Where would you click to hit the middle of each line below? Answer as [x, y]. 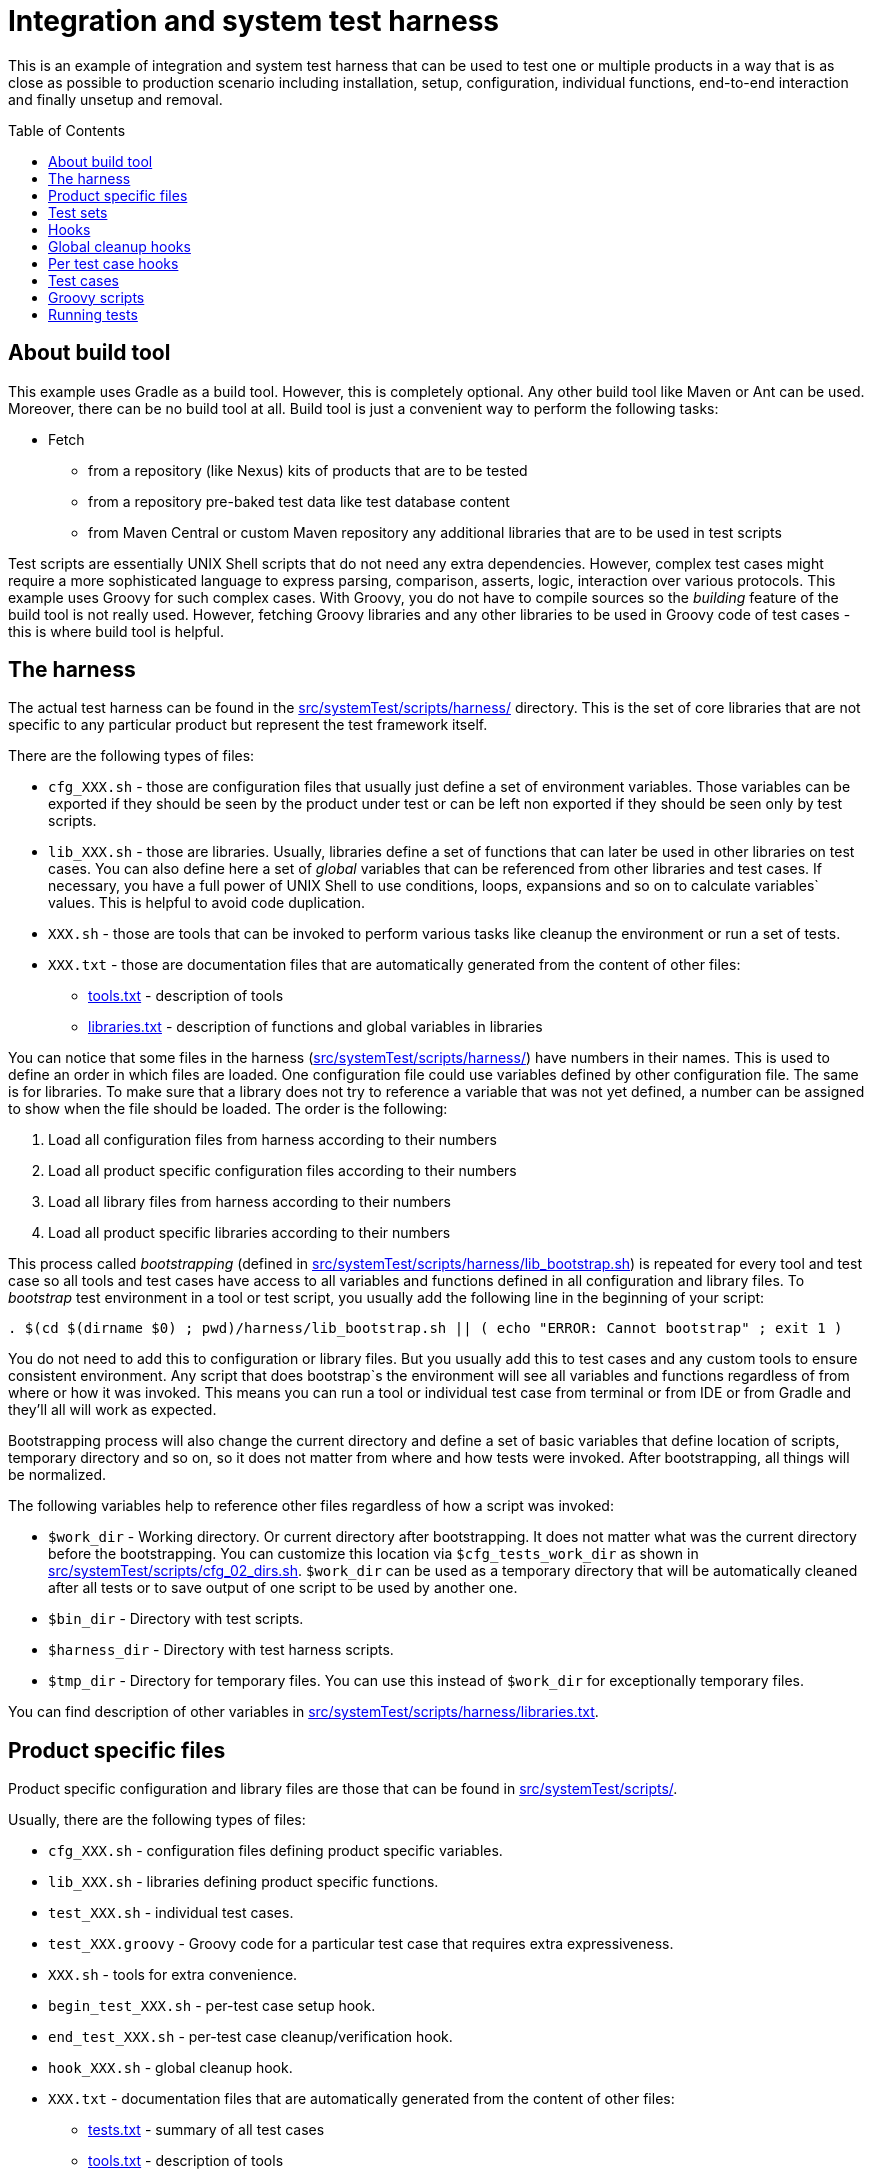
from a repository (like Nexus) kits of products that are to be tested [308, 470]
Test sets [78, 212]
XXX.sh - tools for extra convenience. [173, 1975]
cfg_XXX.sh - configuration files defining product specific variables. [275, 1851]
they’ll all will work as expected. [112, 1410]
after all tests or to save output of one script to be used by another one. [283, 1588]
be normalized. [57, 1475]
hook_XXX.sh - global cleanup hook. [170, 2068]
